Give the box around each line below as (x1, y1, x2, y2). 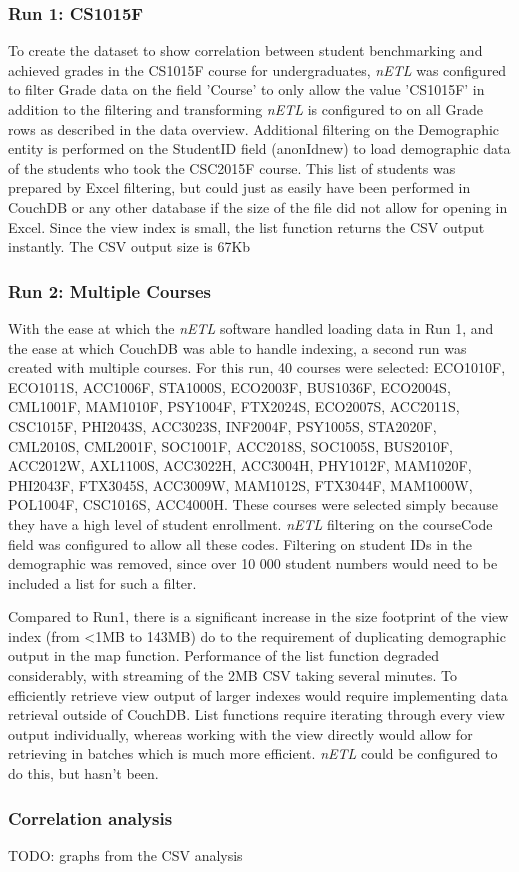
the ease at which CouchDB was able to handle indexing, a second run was (8, 337, 467, 358)
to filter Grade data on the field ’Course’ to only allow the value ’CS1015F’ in (8, 79, 485, 100)
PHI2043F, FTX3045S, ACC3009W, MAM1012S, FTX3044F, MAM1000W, (8, 474, 473, 495)
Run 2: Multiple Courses (8, 278, 211, 303)
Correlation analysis (8, 805, 173, 830)
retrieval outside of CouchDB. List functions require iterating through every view (8, 704, 505, 725)
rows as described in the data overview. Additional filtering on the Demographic (8, 118, 500, 139)
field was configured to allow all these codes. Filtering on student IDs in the (8, 533, 473, 554)
